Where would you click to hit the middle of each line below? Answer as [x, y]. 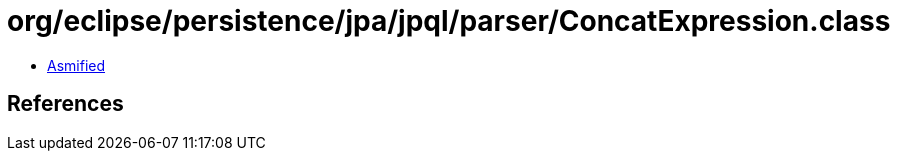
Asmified [76, 65]
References [65, 104]
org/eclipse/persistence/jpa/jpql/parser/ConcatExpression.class [449, 21]
